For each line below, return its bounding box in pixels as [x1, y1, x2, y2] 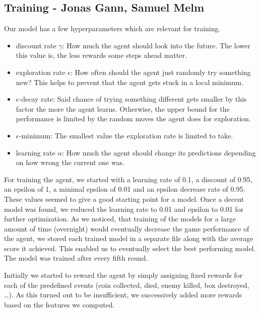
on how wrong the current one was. [16, 157, 125, 168]
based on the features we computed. [4, 299, 115, 309]
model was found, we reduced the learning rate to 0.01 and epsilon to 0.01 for [4, 203, 244, 214]
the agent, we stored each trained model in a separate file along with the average [4, 233, 253, 244]
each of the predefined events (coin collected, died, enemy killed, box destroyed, [4, 279, 249, 290]
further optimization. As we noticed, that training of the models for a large [4, 213, 236, 224]
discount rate [16, 40, 56, 50]
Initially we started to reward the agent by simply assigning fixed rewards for [4, 270, 243, 280]
